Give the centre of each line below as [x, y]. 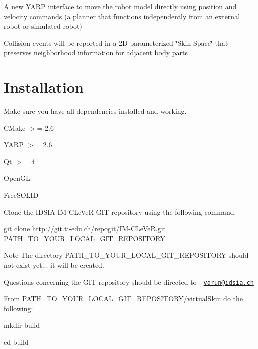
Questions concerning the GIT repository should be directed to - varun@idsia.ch [129, 282]
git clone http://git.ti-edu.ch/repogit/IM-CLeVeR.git [85, 229]
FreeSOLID [21, 195]
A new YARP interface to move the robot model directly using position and [120, 6]
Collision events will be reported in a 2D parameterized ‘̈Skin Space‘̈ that [116, 43]
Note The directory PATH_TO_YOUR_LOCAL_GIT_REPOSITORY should [126, 255]
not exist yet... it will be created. [54, 265]
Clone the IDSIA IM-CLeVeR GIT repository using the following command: [120, 212]
